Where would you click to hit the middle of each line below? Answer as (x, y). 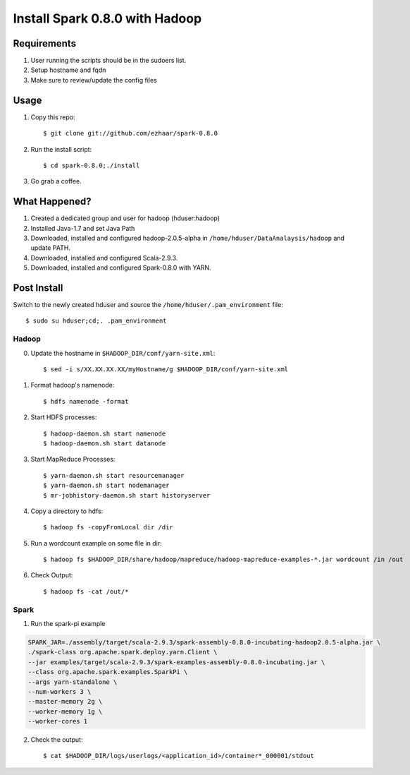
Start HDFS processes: (64, 417)
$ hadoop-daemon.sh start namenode (105, 433)
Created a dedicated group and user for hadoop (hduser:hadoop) (125, 218)
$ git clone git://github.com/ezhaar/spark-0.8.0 (131, 133)
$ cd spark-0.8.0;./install (92, 165)
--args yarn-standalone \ (73, 682)
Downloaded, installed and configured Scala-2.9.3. (104, 258)
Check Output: (52, 575)
